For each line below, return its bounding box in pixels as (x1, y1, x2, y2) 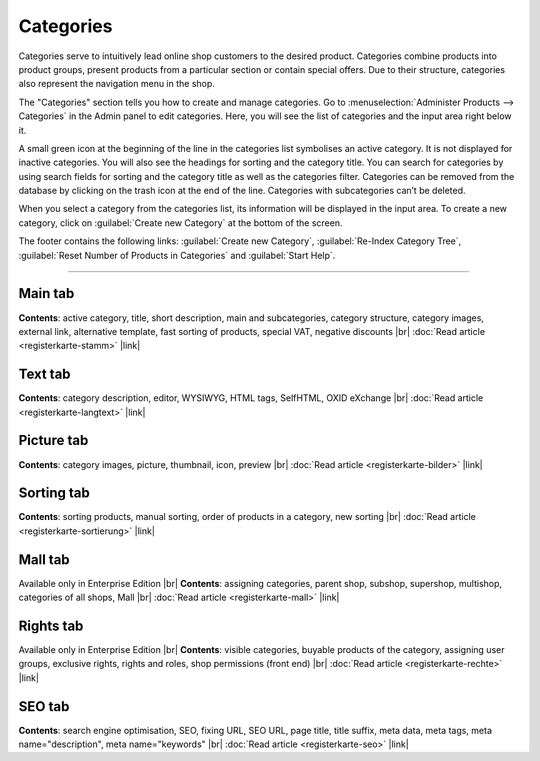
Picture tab (18, 432, 89, 449)
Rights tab (18, 617, 84, 634)
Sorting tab (18, 485, 90, 502)
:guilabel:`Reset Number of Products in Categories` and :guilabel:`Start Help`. (18, 249, 336, 261)
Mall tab (18, 551, 70, 568)
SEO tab (18, 698, 70, 715)
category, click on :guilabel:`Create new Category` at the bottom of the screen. (18, 216, 343, 229)
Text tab (18, 366, 71, 383)
